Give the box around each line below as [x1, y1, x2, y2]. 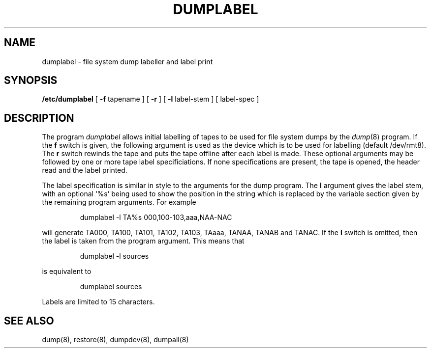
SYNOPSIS [4, 74, 58, 87]
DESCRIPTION [4, 111, 74, 124]
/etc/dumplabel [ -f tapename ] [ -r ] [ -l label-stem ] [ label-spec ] [42, 95, 259, 104]
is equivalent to [42, 267, 92, 276]
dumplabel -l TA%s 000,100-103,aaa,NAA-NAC [80, 213, 232, 222]
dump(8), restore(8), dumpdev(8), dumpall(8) [42, 335, 189, 344]
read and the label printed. [42, 166, 127, 175]
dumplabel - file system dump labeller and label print [42, 57, 213, 66]
